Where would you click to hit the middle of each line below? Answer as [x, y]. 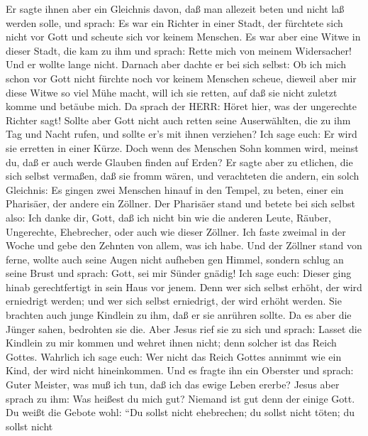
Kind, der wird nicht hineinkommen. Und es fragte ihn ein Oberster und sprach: [180, 370]
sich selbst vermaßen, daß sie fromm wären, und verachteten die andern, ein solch [183, 176]
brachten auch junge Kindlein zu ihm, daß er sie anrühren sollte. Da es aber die [179, 315]
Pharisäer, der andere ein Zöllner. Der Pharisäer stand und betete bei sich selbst [180, 203]
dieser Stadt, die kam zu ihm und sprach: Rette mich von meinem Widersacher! [179, 50]
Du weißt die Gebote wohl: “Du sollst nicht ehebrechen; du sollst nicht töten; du [180, 412]
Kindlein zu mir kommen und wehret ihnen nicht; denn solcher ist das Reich [171, 343]
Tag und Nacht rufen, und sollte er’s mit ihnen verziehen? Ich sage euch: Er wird [182, 134]
